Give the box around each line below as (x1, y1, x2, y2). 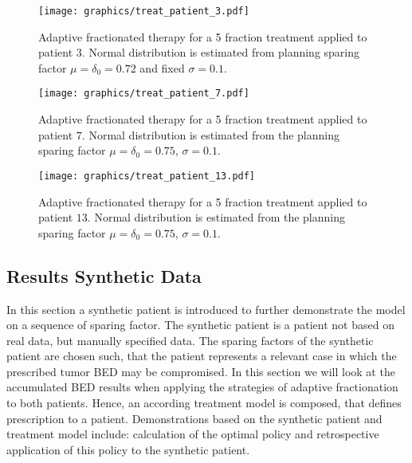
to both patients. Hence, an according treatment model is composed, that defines (6, 394, 402, 411)
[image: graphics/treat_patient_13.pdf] (38, 170, 256, 182)
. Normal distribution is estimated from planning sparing (81, 44, 360, 61)
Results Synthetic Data (6, 263, 202, 288)
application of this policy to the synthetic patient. (6, 441, 250, 457)
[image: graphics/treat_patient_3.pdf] (38, 6, 249, 17)
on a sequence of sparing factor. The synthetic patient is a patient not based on (6, 316, 394, 333)
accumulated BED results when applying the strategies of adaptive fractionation (6, 379, 398, 395)
